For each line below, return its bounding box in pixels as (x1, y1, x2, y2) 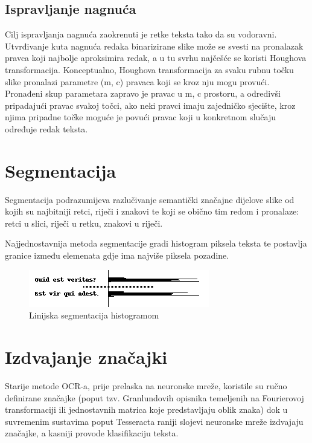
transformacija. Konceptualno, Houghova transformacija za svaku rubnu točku (5, 63, 294, 76)
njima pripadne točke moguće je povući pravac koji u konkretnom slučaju (5, 111, 276, 123)
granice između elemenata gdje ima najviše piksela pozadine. (5, 249, 229, 262)
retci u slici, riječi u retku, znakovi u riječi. (5, 216, 163, 229)
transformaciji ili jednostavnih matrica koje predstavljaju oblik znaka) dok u (5, 403, 288, 416)
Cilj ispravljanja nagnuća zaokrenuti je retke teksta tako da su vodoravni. (5, 28, 277, 40)
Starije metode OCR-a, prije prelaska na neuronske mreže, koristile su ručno (5, 379, 287, 392)
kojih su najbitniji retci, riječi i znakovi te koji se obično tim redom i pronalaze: (5, 205, 299, 218)
